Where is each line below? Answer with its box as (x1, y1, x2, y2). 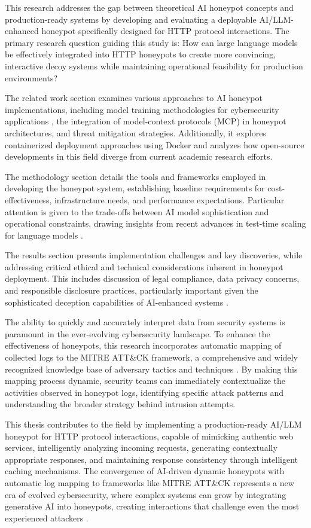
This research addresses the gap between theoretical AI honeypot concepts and (5, 1, 294, 13)
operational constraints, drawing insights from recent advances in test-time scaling (5, 217, 306, 230)
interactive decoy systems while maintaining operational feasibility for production (5, 59, 303, 72)
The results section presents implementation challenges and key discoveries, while (5, 249, 303, 261)
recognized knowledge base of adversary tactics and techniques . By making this (5, 362, 298, 375)
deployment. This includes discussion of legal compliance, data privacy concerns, (5, 272, 300, 285)
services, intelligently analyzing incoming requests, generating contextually (5, 441, 278, 454)
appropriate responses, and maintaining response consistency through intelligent (5, 453, 298, 465)
